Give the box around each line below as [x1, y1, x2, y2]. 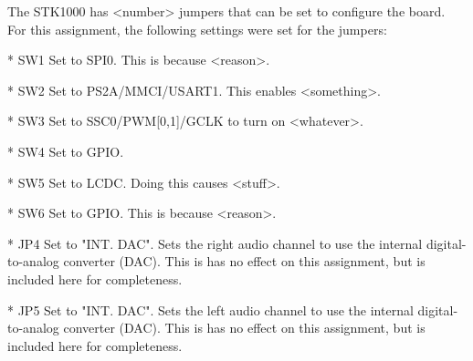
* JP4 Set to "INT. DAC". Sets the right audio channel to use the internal [7, 233, 423, 253]
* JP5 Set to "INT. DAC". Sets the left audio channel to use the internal [7, 300, 414, 319]
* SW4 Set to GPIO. [7, 141, 124, 160]
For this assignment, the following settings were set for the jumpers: [7, 19, 387, 38]
